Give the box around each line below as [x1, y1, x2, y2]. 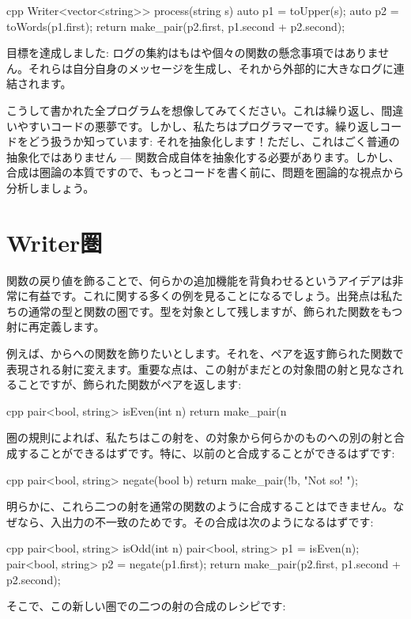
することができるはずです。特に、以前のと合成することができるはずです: [17, 445, 395, 461]
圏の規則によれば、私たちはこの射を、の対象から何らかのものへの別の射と [6, 429, 394, 446]
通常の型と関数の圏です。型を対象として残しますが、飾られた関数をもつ [28, 302, 403, 319]
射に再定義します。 [6, 318, 105, 335]
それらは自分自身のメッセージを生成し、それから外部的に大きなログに [28, 59, 394, 76]
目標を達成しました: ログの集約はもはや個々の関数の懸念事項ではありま [6, 44, 379, 61]
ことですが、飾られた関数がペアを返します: [17, 376, 242, 393]
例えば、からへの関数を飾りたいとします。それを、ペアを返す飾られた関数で [6, 345, 404, 362]
